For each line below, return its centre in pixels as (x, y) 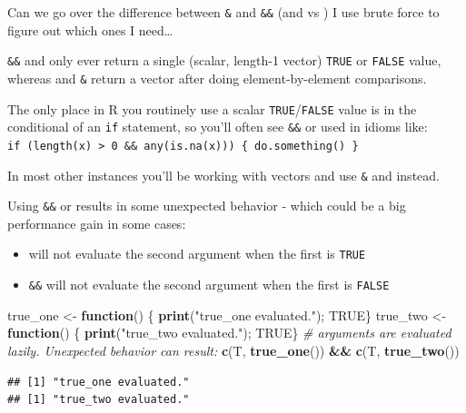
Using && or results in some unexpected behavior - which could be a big (207, 206)
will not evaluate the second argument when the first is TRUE (197, 254)
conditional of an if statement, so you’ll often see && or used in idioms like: (218, 127)
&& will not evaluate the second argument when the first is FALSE (209, 285)
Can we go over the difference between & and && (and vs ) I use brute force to (223, 12)
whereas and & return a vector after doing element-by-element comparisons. (217, 78)
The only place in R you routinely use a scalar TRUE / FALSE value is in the (212, 108)
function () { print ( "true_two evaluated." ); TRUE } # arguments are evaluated (229, 333)
